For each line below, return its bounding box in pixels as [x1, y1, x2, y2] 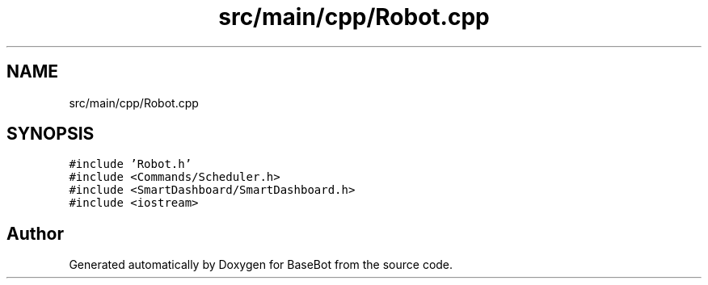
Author [6, 223, 64, 244]
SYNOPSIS [6, 124, 95, 145]
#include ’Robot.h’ [69, 157, 192, 171]
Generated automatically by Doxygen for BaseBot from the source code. [69, 258, 453, 272]
